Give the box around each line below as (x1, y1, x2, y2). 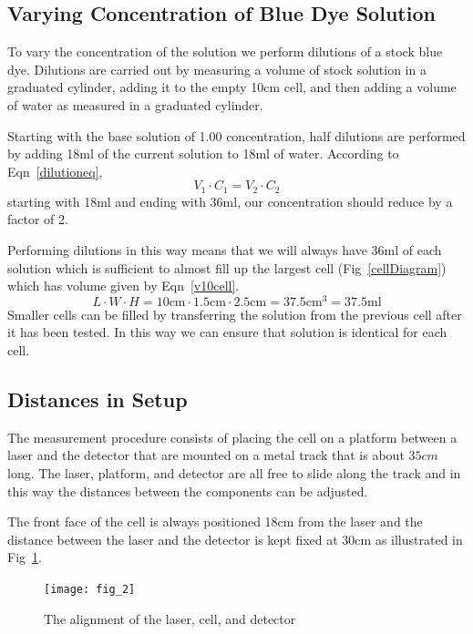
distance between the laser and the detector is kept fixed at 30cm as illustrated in (7, 529, 463, 548)
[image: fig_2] (44, 583, 136, 596)
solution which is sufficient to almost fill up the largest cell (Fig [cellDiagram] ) (7, 258, 447, 277)
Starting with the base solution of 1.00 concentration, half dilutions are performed (7, 126, 466, 145)
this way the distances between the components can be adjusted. (7, 481, 368, 500)
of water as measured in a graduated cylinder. (7, 95, 263, 114)
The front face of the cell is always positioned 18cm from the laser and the (7, 512, 423, 531)
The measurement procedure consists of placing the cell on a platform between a (7, 427, 458, 446)
